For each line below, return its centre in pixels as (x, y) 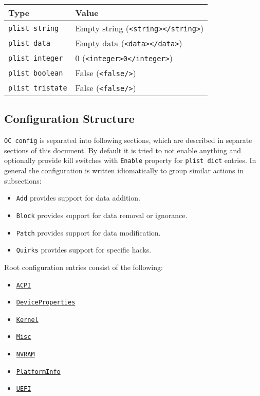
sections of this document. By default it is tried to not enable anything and (123, 150)
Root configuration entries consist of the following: (83, 267)
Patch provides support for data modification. (88, 232)
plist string (34, 28)
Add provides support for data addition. (78, 198)
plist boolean (36, 73)
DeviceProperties (46, 303)
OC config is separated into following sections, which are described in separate (128, 140)
